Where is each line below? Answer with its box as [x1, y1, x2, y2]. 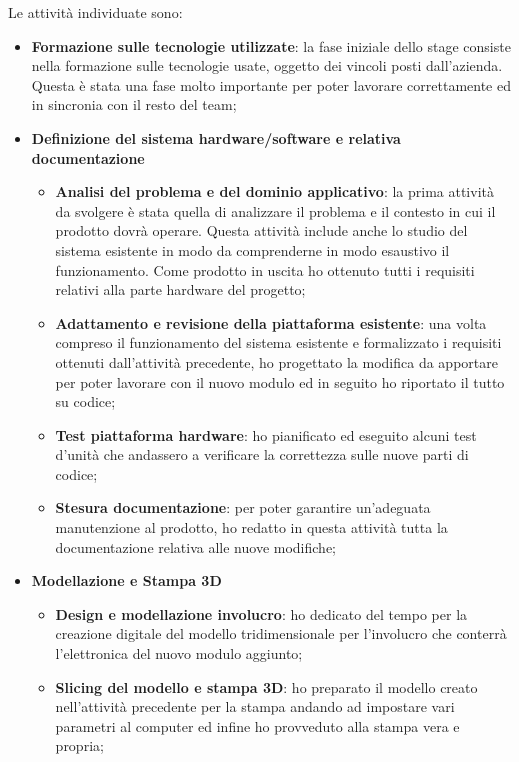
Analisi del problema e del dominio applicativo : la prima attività [55, 181, 494, 202]
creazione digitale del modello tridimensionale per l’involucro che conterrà [55, 623, 507, 644]
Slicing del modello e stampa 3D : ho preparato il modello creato [55, 676, 478, 697]
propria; [55, 735, 104, 756]
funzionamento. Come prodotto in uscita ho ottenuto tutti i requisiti [55, 259, 475, 280]
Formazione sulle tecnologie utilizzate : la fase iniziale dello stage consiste [31, 35, 511, 56]
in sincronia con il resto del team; [31, 94, 237, 115]
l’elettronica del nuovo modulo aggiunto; [55, 643, 303, 664]
